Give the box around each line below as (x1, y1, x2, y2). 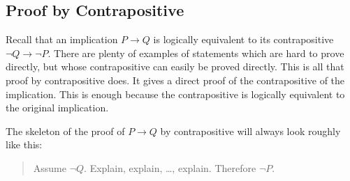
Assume (33, 160, 66, 175)
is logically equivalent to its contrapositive (153, 32, 334, 47)
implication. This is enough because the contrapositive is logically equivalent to (6, 86, 345, 101)
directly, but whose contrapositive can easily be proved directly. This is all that (6, 59, 344, 74)
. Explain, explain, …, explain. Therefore (84, 160, 256, 175)
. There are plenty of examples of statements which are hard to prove (48, 45, 344, 60)
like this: (6, 137, 43, 152)
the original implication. (6, 100, 109, 115)
